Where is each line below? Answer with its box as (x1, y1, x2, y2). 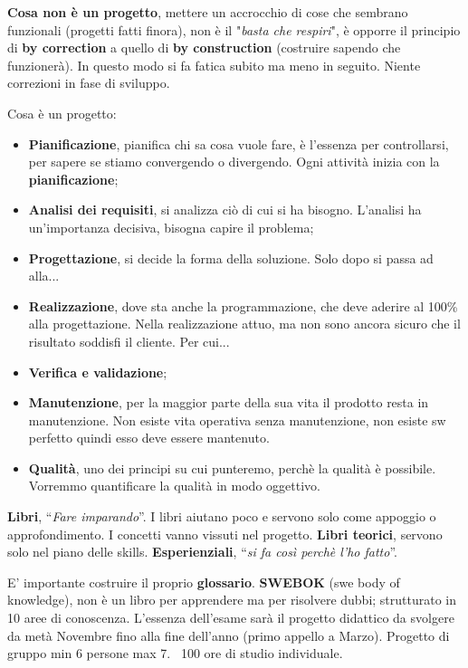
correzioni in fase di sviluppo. (7, 73, 170, 92)
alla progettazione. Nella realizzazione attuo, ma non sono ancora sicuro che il (28, 314, 461, 333)
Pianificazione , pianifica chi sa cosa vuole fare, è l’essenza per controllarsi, (28, 134, 449, 153)
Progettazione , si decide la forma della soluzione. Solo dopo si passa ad (28, 248, 434, 267)
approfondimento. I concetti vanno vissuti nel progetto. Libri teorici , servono (7, 524, 443, 543)
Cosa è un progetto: (7, 103, 117, 122)
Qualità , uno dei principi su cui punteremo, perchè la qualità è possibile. (28, 458, 436, 477)
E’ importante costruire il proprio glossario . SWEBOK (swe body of (7, 572, 400, 591)
